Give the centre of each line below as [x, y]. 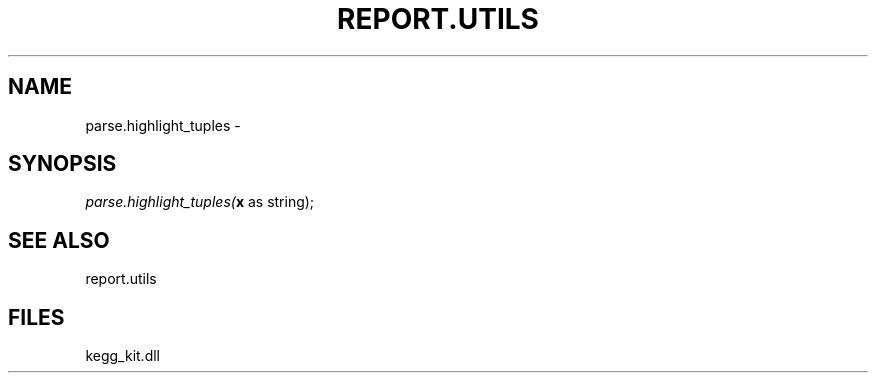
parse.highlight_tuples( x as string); [200, 202]
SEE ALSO [59, 240]
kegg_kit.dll [122, 356]
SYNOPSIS [62, 164]
